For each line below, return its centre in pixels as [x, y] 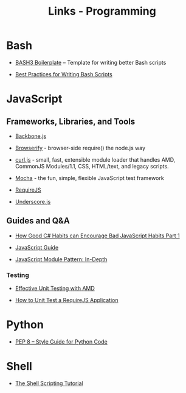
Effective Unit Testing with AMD [55, 289]
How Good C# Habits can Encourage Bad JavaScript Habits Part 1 [98, 236]
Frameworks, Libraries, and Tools [71, 121]
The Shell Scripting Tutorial [49, 383]
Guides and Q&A [38, 221]
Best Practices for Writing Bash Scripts [64, 74]
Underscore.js [33, 201]
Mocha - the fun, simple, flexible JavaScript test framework [89, 178]
